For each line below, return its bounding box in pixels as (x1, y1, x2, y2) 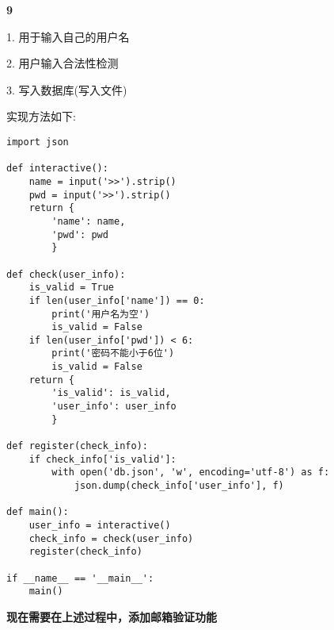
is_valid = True (28, 282, 115, 294)
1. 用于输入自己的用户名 (6, 28, 130, 44)
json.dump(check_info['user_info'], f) (74, 480, 284, 492)
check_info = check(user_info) (28, 532, 194, 544)
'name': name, (51, 215, 126, 227)
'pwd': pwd (51, 229, 108, 240)
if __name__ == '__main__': (6, 572, 154, 584)
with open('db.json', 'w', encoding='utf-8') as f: (51, 467, 330, 478)
